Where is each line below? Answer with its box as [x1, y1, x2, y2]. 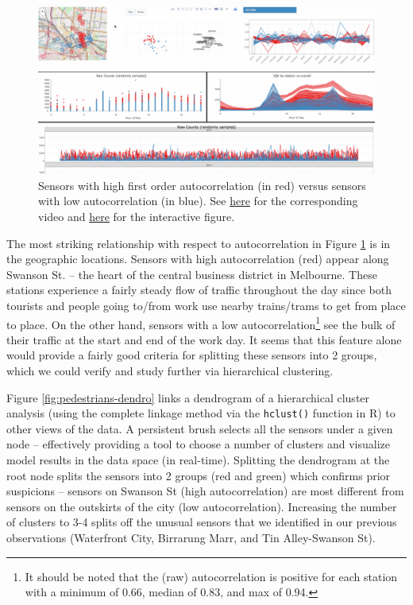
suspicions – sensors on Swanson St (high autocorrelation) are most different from [6, 483, 404, 499]
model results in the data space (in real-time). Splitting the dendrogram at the [6, 451, 390, 467]
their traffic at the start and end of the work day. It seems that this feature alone [6, 331, 402, 347]
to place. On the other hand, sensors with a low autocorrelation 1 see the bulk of [6, 313, 396, 332]
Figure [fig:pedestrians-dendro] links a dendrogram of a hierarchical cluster [6, 389, 370, 405]
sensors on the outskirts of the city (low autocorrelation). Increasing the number [6, 498, 397, 514]
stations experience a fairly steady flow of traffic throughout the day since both [6, 281, 392, 298]
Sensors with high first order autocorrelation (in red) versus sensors [38, 176, 366, 193]
